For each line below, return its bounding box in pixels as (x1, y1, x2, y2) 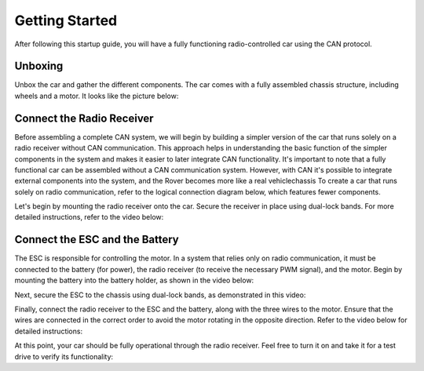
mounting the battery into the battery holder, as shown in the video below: (14, 275, 254, 286)
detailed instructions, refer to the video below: (14, 213, 164, 222)
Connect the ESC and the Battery (14, 233, 180, 246)
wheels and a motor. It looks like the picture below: (14, 91, 179, 100)
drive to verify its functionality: (14, 351, 114, 361)
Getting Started (14, 12, 118, 29)
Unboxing (14, 60, 64, 73)
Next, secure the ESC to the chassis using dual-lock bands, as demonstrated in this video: (14, 290, 306, 300)
